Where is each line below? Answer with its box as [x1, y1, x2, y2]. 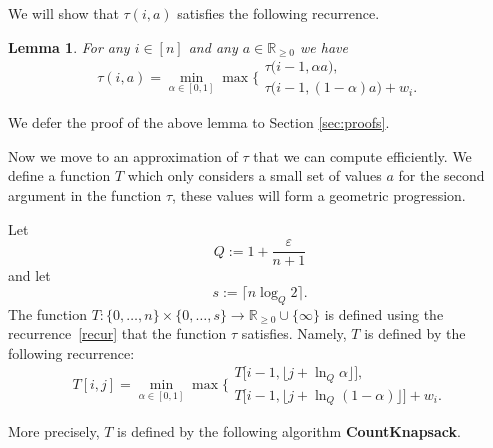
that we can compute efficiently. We [253, 145, 472, 166]
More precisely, [8, 421, 100, 442]
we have [300, 36, 348, 57]
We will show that [8, 3, 119, 23]
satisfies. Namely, [241, 323, 347, 344]
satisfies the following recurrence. [177, 3, 380, 23]
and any [188, 36, 238, 57]
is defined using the [324, 303, 444, 324]
